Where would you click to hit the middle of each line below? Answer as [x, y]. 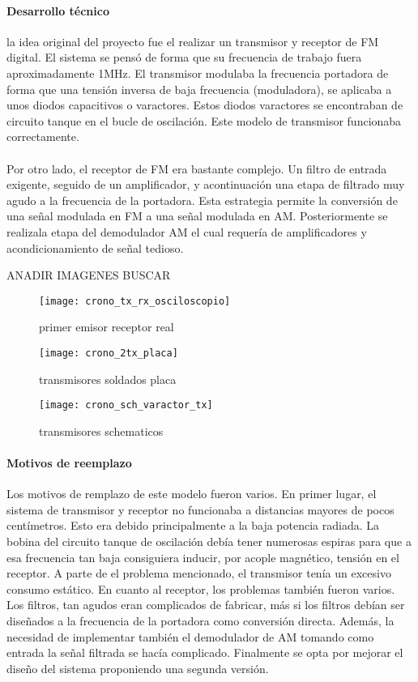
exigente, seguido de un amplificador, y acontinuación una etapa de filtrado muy [206, 184]
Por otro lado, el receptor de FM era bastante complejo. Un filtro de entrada [197, 168]
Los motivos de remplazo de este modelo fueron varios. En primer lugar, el [192, 494]
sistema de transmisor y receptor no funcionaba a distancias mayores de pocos [200, 509]
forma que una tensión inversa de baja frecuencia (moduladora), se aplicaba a [199, 89]
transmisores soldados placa [108, 379]
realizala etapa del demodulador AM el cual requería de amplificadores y [187, 231]
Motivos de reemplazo [69, 463]
